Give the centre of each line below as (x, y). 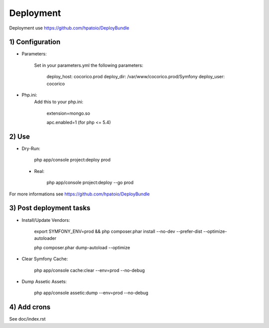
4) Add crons (30, 307)
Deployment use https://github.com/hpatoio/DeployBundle (69, 28)
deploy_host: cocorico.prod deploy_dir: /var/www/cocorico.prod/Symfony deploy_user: (136, 77)
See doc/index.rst (27, 319)
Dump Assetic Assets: (44, 281)
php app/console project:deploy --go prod (90, 182)
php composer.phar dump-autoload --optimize (82, 247)
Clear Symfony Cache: (45, 259)
